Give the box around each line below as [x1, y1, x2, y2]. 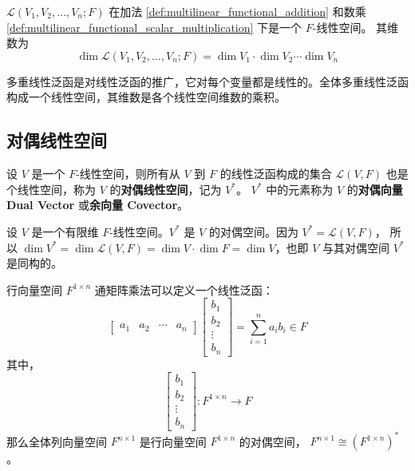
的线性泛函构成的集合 [219, 165, 332, 182]
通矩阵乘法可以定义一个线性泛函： [94, 281, 274, 298]
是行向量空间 [139, 433, 207, 449]
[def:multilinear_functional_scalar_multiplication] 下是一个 [6, 18, 302, 35]
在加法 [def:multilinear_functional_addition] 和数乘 [109, 3, 366, 19]
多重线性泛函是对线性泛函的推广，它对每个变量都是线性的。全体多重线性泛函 [6, 73, 409, 89]
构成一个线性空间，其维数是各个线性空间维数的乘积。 [6, 89, 286, 105]
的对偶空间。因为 [208, 223, 298, 239]
